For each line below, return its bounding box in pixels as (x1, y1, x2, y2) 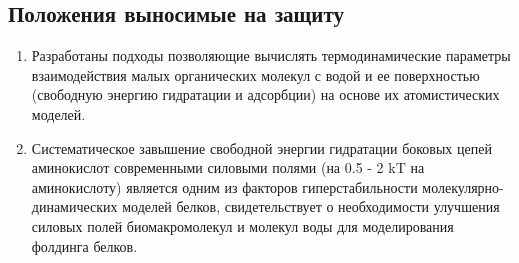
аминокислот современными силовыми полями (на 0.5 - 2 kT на (31, 157, 425, 178)
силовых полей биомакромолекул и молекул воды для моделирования (31, 215, 454, 236)
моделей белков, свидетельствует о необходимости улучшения (122, 196, 500, 217)
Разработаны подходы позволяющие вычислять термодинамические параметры (31, 45, 511, 66)
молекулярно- (422, 176, 504, 197)
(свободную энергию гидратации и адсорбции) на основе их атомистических (31, 84, 500, 105)
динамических (31, 196, 118, 217)
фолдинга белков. (31, 235, 138, 256)
